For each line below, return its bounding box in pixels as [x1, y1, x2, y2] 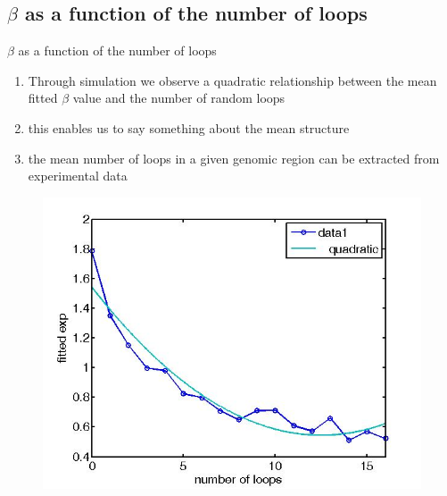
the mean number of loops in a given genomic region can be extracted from [28, 148, 440, 167]
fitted [28, 88, 58, 107]
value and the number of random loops [72, 88, 286, 107]
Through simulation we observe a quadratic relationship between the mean [28, 71, 437, 89]
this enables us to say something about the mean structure [28, 118, 350, 137]
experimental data [28, 166, 128, 185]
